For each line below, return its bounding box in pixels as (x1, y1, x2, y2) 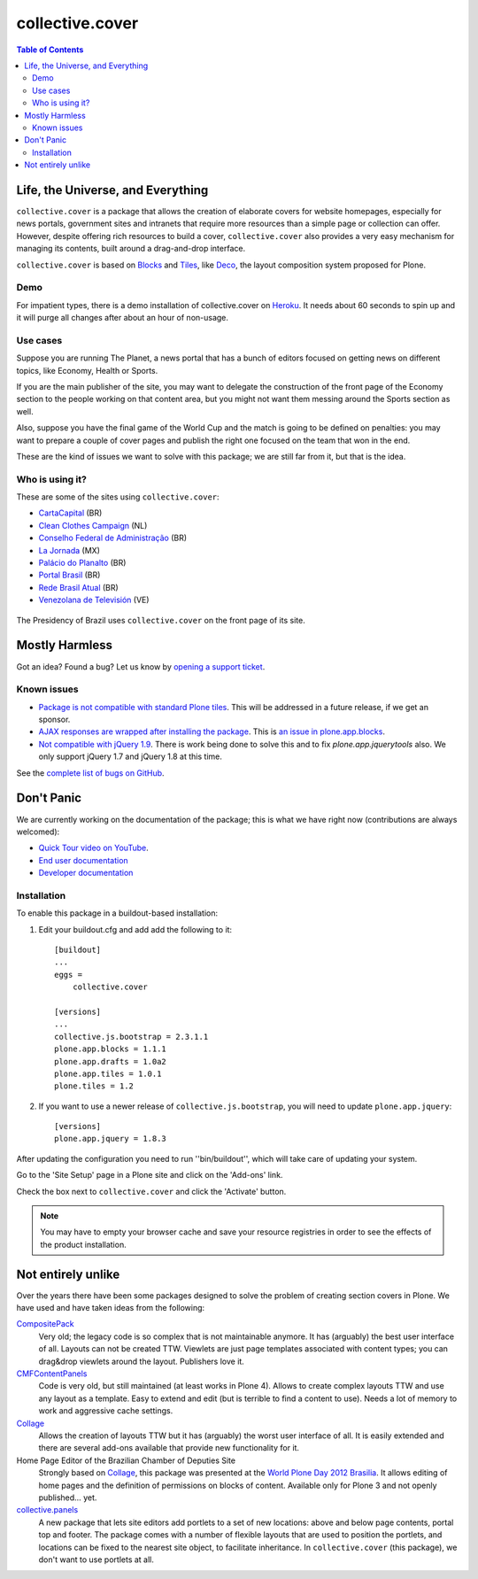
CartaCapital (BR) (38, 507, 103, 518)
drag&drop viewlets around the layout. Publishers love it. (38, 1356, 245, 1366)
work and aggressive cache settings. (38, 1405, 173, 1416)
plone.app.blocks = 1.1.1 (54, 1044, 167, 1054)
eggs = (54, 970, 83, 979)
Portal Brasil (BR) (38, 569, 101, 580)
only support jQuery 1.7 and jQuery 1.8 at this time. (38, 751, 223, 762)
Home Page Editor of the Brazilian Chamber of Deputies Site (16, 1455, 236, 1466)
